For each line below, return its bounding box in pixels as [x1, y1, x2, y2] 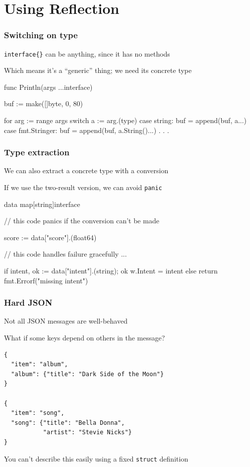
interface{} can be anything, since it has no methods [4, 48, 170, 59]
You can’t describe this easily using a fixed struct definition [4, 453, 188, 464]
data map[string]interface [4, 199, 80, 209]
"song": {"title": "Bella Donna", [11, 419, 125, 426]
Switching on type [4, 29, 78, 41]
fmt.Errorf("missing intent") [4, 275, 88, 285]
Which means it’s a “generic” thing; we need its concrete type [4, 65, 192, 75]
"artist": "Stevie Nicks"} [43, 429, 132, 436]
